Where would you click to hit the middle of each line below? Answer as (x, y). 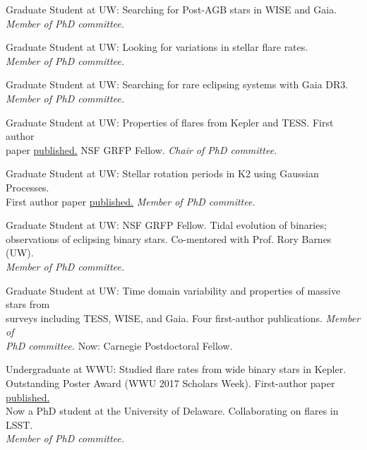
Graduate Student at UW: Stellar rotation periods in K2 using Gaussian (162, 173)
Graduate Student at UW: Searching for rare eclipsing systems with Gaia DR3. (177, 84)
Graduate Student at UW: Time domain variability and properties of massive (173, 290)
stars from (28, 304)
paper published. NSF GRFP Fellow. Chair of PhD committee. (142, 149)
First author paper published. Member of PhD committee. (131, 201)
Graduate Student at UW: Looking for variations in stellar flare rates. (157, 47)
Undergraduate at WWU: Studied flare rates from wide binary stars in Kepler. (176, 369)
